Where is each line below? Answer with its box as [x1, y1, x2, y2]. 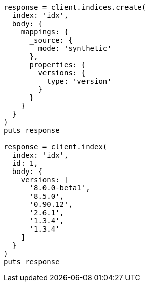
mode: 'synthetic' [38, 44, 112, 52]
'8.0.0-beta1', [29, 184, 90, 192]
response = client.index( [4, 143, 108, 151]
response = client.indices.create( [4, 3, 146, 11]
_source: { [29, 36, 73, 44]
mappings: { [20, 28, 69, 36]
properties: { [29, 61, 86, 69]
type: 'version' [47, 77, 112, 85]
